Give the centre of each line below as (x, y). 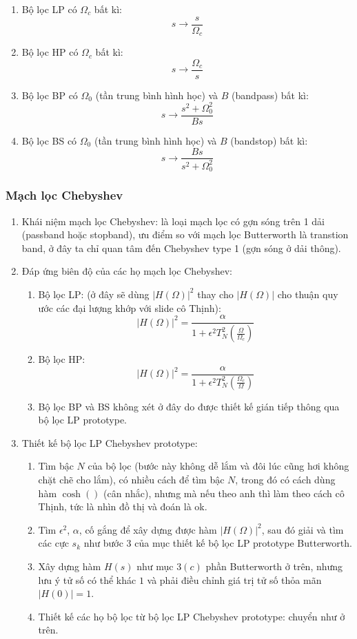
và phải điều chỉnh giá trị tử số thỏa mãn (234, 579)
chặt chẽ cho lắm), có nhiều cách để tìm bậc (131, 479)
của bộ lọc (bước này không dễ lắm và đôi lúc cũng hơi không (218, 466)
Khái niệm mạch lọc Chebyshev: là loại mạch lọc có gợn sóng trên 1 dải (173, 221)
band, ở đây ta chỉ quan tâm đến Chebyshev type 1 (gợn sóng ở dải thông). (181, 248)
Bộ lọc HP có (50, 52)
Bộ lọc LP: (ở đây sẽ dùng (94, 294)
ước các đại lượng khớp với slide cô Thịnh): (130, 307)
